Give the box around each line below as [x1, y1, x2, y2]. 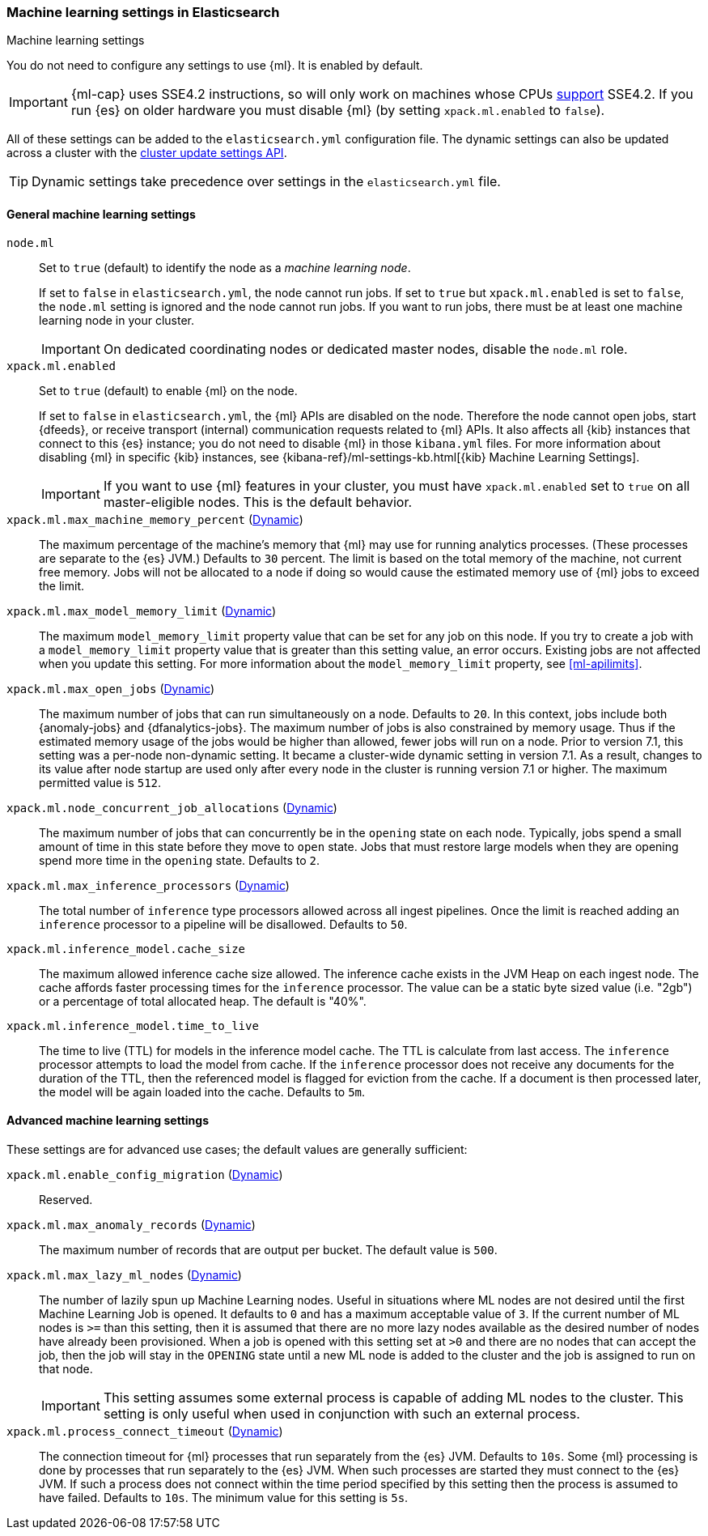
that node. [39, 1361, 93, 1376]
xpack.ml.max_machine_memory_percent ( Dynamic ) [6, 512, 303, 526]
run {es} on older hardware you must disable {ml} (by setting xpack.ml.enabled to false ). [70, 102, 605, 119]
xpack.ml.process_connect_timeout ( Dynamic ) [6, 1423, 283, 1438]
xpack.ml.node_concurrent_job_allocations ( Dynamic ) [6, 800, 337, 815]
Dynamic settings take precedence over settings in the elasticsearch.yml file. [32, 173, 501, 190]
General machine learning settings [6, 206, 196, 221]
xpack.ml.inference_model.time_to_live [6, 1019, 259, 1032]
